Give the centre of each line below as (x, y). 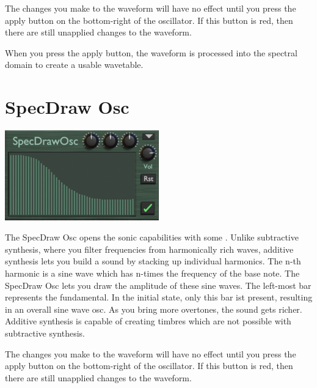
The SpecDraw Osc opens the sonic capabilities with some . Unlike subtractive (152, 237)
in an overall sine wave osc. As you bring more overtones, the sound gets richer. (154, 309)
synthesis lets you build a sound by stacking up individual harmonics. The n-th (153, 261)
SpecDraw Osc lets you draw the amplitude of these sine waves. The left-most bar (158, 285)
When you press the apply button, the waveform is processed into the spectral (151, 52)
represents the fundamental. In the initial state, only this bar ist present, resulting (159, 297)
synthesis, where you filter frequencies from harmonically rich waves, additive (149, 249)
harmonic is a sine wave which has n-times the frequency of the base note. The (152, 273)
